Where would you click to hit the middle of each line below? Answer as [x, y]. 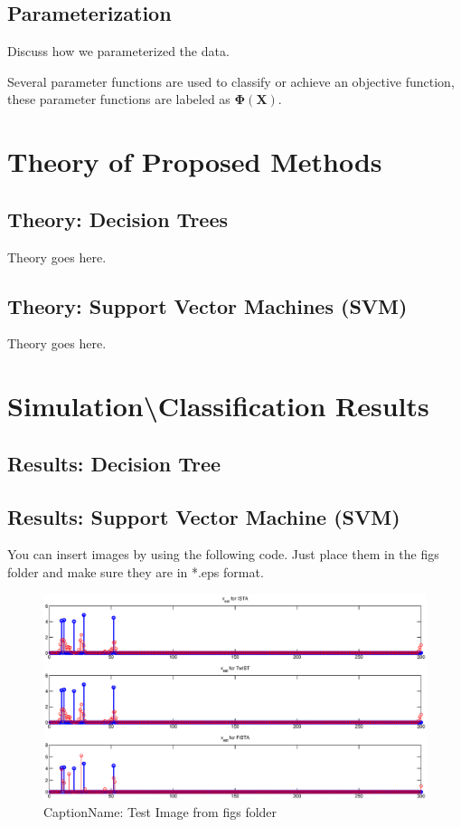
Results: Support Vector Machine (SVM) [204, 516]
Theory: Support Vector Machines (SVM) [207, 305]
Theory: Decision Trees [118, 219]
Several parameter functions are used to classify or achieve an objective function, [231, 81]
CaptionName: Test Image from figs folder [160, 812]
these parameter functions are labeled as [119, 99]
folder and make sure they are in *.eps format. [136, 571]
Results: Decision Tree [114, 463]
